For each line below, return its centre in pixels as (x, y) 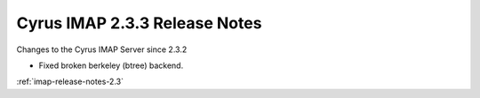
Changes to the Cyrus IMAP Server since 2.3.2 (102, 49)
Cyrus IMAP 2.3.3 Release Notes (139, 23)
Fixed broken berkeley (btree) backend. (111, 65)
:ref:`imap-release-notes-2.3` (70, 82)
